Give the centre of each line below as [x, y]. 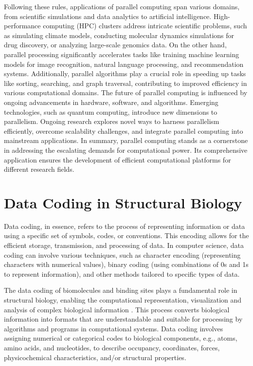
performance [22, 26]
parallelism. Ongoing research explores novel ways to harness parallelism [112, 121]
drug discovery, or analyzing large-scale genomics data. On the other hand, [115, 45]
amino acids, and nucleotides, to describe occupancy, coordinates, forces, [112, 347]
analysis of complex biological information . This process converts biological [117, 309]
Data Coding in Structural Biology [123, 202]
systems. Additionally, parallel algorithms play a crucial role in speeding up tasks [125, 73]
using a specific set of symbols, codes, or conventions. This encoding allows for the [126, 235]
